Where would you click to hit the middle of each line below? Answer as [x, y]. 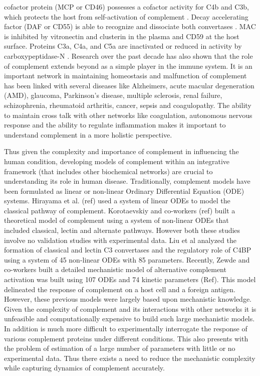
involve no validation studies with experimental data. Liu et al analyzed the [120, 240]
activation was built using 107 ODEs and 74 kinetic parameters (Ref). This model [130, 279]
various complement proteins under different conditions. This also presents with [126, 338]
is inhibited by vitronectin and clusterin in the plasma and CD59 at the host [122, 36]
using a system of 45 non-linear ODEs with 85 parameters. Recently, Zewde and [127, 259]
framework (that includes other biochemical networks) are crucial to [108, 171]
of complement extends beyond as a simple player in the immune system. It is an [128, 66]
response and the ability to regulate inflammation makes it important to [115, 125]
